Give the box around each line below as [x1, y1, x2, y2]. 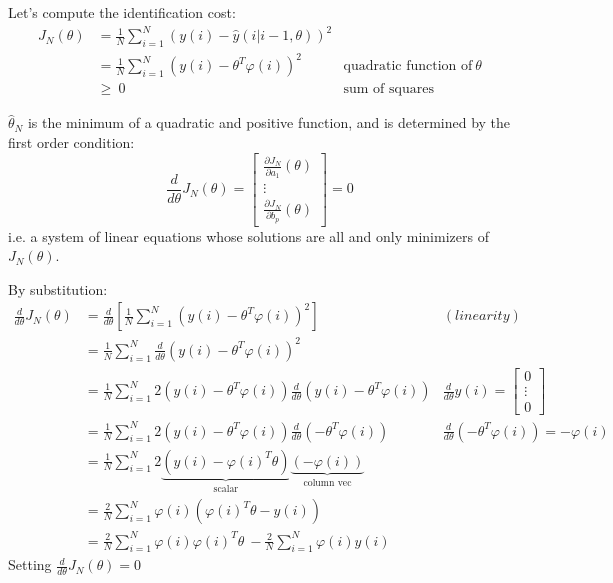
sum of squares [343, 82, 434, 97]
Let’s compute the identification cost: [8, 2, 236, 22]
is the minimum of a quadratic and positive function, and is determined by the [27, 112, 511, 133]
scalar [213, 483, 239, 494]
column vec [303, 477, 352, 488]
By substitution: [8, 278, 108, 299]
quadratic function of [343, 59, 473, 74]
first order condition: [8, 132, 135, 153]
